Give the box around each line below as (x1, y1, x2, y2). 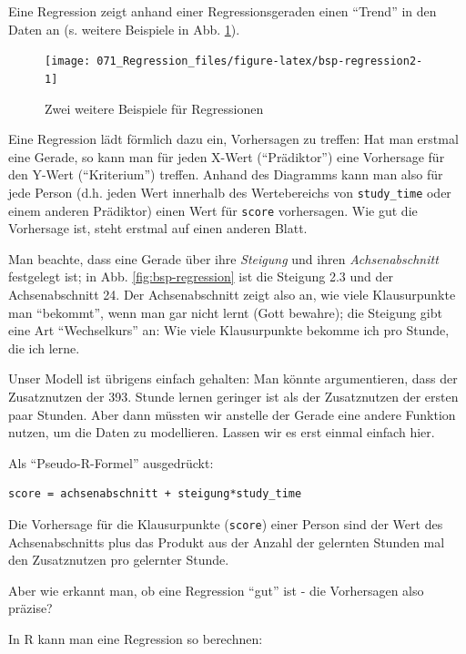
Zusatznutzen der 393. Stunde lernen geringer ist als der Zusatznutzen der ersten (8, 386, 459, 405)
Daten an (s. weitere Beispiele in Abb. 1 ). (8, 19, 240, 38)
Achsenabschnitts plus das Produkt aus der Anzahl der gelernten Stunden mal (8, 532, 445, 551)
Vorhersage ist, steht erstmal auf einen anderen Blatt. (8, 219, 308, 238)
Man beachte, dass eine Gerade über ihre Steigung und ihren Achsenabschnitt (8, 249, 439, 268)
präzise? (8, 598, 53, 618)
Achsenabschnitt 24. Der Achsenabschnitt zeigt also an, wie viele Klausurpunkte (8, 284, 456, 303)
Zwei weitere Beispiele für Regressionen (45, 98, 264, 118)
